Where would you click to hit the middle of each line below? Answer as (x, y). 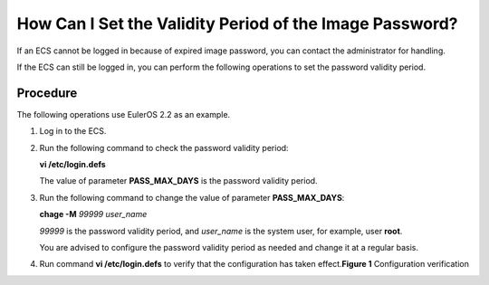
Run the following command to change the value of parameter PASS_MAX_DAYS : (192, 197)
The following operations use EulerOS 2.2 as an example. (124, 114)
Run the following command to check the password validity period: (164, 147)
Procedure (47, 93)
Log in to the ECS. (73, 131)
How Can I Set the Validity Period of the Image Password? (237, 24)
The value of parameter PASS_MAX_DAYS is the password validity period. (178, 181)
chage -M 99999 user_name (93, 214)
